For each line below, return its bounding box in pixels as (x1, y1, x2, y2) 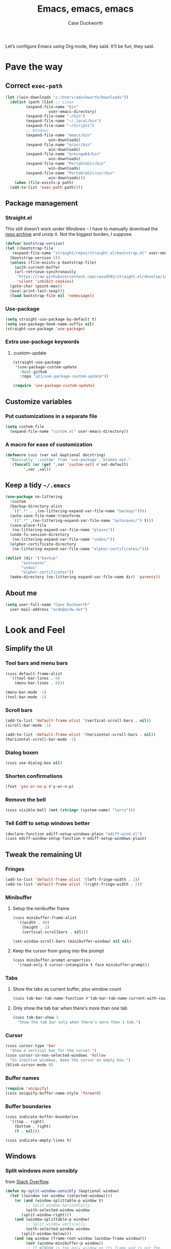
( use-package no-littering (5, 494, 63, 499)
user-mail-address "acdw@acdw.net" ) (10, 607, 88, 612)
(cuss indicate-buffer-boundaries (5, 1114, 79, 1120)
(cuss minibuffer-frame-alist (12, 915, 77, 920)
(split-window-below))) (21, 1231, 72, 1236)
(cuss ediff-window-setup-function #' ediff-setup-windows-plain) (5, 836, 147, 841)
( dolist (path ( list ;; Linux (10, 99, 74, 104)
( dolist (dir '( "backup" (5, 555, 58, 561)
